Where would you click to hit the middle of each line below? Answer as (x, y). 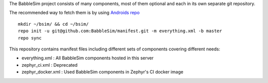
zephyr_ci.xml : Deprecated (50, 65)
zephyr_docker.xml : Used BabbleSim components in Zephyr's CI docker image (102, 72)
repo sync (30, 38)
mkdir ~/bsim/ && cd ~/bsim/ (53, 24)
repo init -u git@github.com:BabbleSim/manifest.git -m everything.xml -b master (120, 31)
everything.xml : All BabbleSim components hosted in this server (88, 58)
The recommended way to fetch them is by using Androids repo (74, 13)
